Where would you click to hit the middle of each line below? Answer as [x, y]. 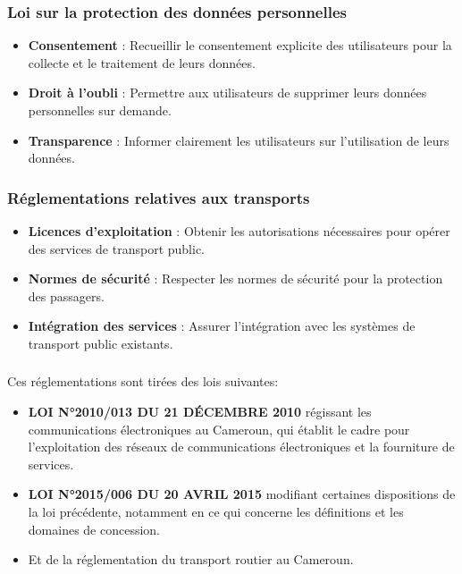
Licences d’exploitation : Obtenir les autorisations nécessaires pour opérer [239, 231]
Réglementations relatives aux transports [159, 197]
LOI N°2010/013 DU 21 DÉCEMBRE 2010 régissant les [200, 412]
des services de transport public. [117, 248]
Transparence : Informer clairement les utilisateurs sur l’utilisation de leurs [239, 140]
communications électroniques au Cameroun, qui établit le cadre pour [219, 429]
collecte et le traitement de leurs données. [142, 62]
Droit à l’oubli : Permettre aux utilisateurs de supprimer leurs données [227, 93]
